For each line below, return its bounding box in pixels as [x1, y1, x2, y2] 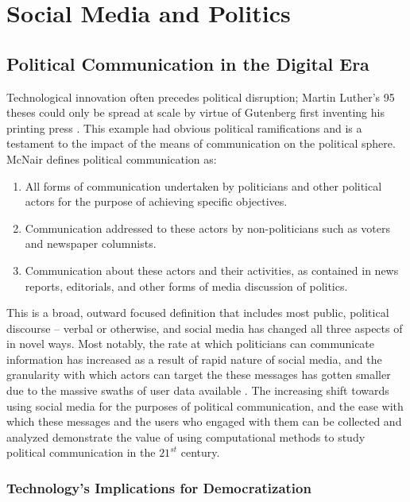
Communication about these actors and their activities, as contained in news [25, 261, 399, 278]
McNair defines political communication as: [6, 150, 217, 167]
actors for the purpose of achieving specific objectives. [25, 193, 288, 210]
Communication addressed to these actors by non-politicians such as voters [25, 219, 390, 236]
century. [180, 444, 220, 461]
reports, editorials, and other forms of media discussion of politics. [25, 277, 348, 294]
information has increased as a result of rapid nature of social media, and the [6, 350, 382, 367]
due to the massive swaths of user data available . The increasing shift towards [6, 382, 389, 399]
